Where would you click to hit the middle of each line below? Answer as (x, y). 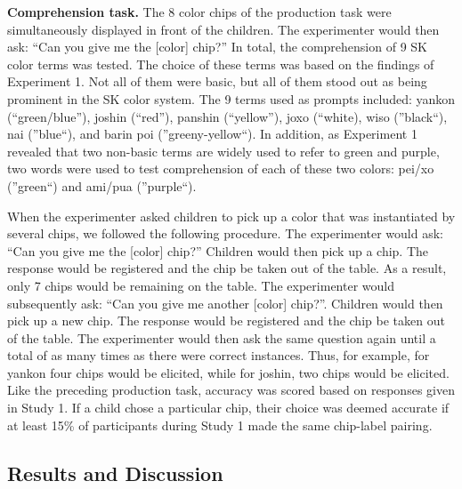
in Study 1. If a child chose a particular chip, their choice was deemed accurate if (228, 408)
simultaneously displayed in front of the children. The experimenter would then (223, 29)
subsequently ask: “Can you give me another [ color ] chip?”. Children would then (225, 303)
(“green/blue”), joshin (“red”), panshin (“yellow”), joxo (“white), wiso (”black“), (227, 116)
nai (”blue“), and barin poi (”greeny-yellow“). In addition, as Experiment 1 (212, 134)
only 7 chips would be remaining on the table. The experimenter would (201, 285)
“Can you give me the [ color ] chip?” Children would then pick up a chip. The (218, 250)
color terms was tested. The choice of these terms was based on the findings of (221, 64)
